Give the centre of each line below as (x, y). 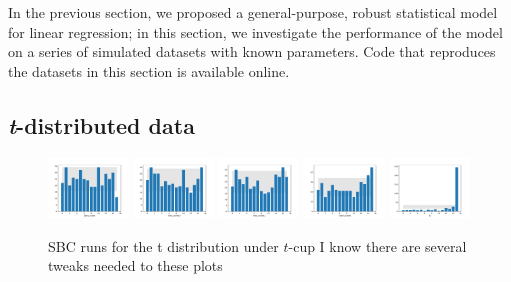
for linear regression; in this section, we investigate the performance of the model (255, 31)
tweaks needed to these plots (135, 265)
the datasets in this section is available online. (149, 70)
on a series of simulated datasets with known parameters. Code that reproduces (252, 51)
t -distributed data (101, 124)
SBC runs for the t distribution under (163, 245)
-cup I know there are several (377, 245)
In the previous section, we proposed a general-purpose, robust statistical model (253, 12)
